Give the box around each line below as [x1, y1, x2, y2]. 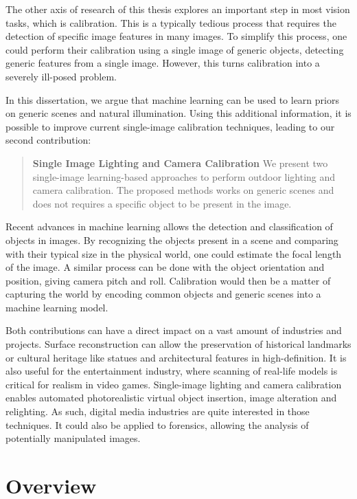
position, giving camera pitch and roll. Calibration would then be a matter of [5, 273, 331, 287]
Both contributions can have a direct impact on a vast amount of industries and [5, 323, 342, 337]
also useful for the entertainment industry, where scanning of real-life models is [5, 364, 338, 378]
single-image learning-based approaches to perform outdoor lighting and [32, 169, 336, 184]
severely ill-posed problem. [5, 69, 117, 83]
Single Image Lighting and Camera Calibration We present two [32, 155, 328, 170]
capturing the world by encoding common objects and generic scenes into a [5, 287, 321, 301]
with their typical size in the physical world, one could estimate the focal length [5, 246, 342, 260]
